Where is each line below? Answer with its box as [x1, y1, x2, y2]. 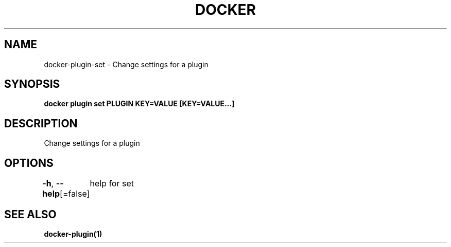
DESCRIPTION [4, 117, 78, 130]
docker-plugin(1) [44, 229, 102, 238]
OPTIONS [4, 156, 54, 169]
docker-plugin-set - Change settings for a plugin [44, 60, 209, 69]
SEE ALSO [4, 207, 57, 221]
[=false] [60, 188, 90, 199]
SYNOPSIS [4, 78, 60, 91]
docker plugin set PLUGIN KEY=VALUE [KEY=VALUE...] [44, 99, 235, 108]
